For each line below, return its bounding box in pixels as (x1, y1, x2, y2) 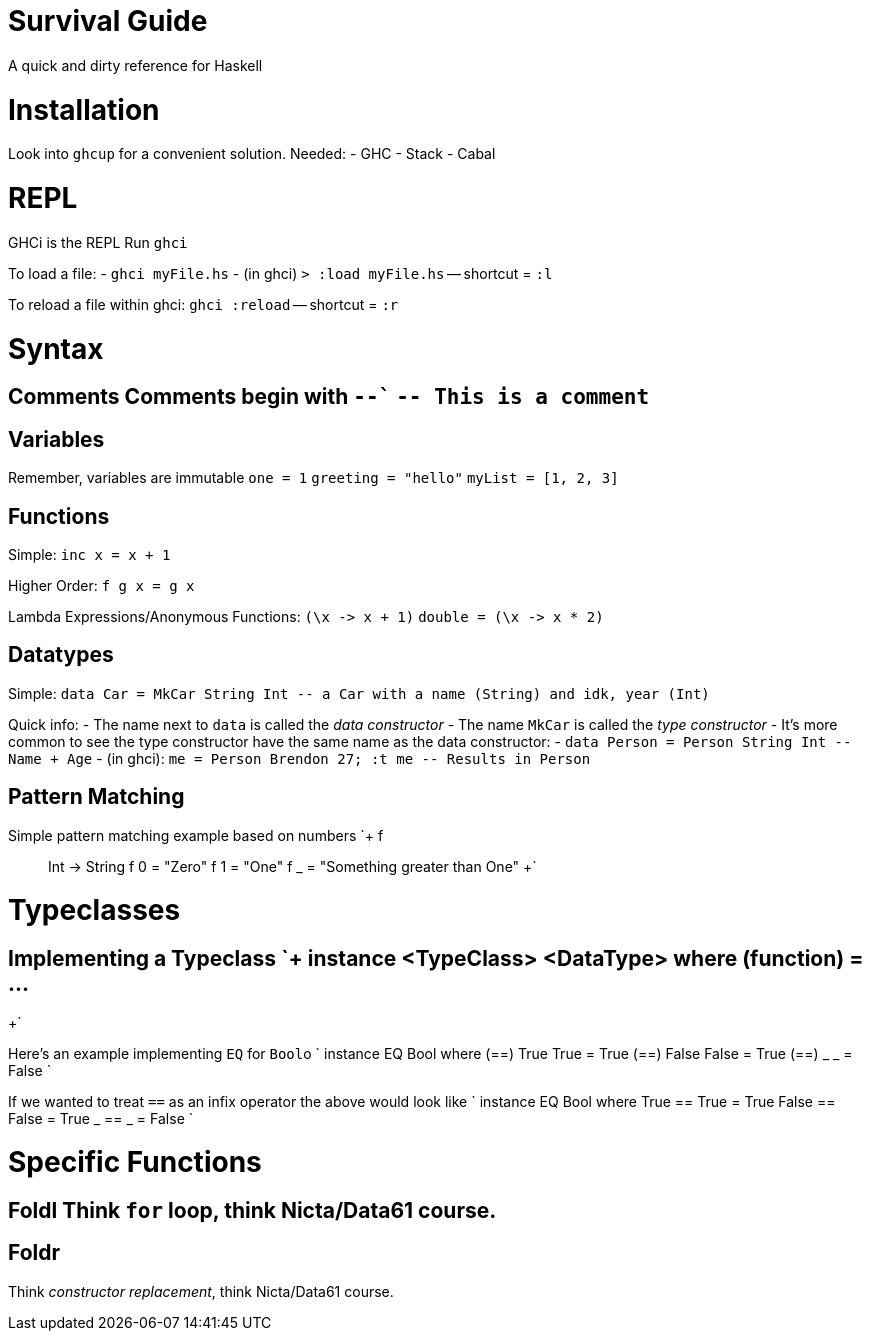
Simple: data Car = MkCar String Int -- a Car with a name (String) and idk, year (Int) (8, 684, 710, 702)
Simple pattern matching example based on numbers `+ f (8, 826, 384, 844)
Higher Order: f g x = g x (8, 576, 195, 594)
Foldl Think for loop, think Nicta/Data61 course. (8, 1198, 497, 1224)
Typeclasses (8, 893, 181, 928)
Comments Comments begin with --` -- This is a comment (8, 384, 650, 410)
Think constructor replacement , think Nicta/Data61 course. (8, 1282, 394, 1300)
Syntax (8, 331, 104, 366)
